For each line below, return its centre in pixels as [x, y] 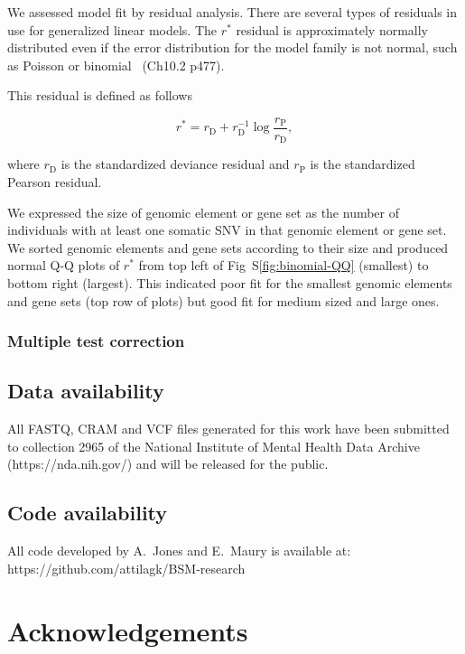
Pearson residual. [55, 182]
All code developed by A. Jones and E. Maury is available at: [179, 551]
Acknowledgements [128, 630]
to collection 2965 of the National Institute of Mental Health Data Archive [214, 446]
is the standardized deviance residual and [175, 164]
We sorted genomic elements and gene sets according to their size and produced [228, 247]
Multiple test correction [96, 341]
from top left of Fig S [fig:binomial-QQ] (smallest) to [284, 265]
